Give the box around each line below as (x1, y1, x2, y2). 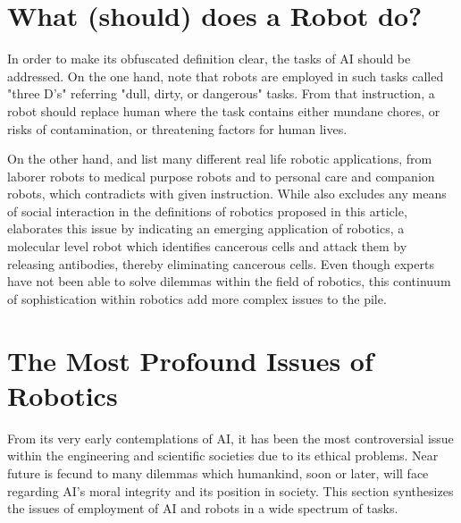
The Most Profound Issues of (7, 342, 373, 378)
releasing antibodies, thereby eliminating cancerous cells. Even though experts (7, 254, 434, 273)
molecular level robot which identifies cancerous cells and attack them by (7, 237, 407, 256)
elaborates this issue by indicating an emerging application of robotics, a (7, 219, 405, 238)
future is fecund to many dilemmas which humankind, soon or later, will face (7, 463, 429, 482)
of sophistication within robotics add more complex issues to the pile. (7, 289, 387, 308)
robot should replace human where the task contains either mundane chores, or (7, 101, 440, 120)
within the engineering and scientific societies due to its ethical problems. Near (7, 446, 439, 465)
